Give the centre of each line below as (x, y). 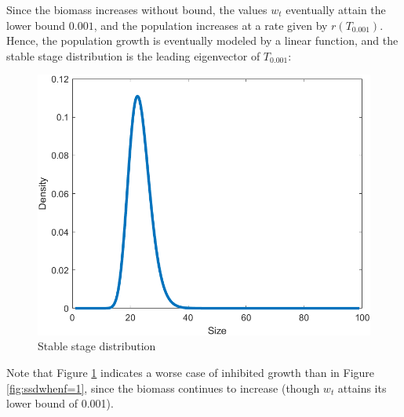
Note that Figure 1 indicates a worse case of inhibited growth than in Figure (191, 372)
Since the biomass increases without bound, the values (137, 9)
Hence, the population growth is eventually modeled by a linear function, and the (202, 40)
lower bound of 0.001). (60, 403)
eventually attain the (336, 9)
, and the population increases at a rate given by (211, 25)
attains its (362, 388)
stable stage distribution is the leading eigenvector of (133, 55)
